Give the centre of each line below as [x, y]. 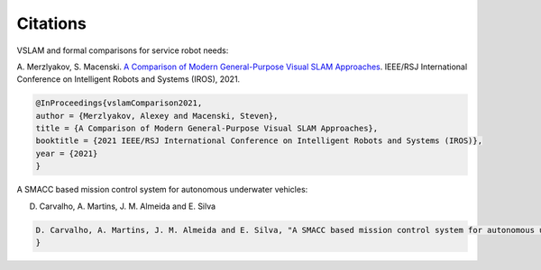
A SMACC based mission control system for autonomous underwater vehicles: [162, 190]
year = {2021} [67, 153]
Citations [52, 23]
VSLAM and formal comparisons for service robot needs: [123, 50]
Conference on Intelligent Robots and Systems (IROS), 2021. [128, 79]
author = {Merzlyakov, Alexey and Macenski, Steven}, [157, 116]
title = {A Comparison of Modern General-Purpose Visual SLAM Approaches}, [207, 129]
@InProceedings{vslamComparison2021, [119, 103]
